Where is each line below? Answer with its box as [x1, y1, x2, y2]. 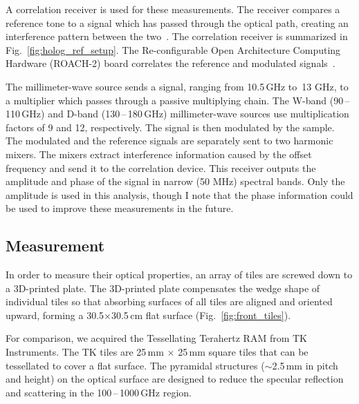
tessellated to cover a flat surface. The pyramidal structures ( [6, 358, 265, 372]
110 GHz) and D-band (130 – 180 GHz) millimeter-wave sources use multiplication [6, 106, 349, 121]
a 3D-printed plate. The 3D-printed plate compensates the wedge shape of [6, 280, 320, 295]
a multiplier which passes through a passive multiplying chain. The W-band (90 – [6, 93, 350, 107]
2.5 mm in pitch [272, 358, 338, 372]
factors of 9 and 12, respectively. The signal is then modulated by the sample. [6, 119, 335, 134]
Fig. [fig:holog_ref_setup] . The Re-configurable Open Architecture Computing [6, 42, 341, 57]
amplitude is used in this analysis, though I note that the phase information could [6, 187, 353, 202]
